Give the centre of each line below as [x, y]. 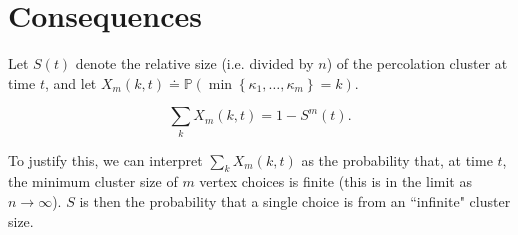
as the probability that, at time [397, 159]
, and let [70, 82]
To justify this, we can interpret [105, 159]
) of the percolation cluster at [417, 63]
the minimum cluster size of [93, 181]
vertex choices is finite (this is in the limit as [335, 181]
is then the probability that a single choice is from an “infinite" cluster [295, 201]
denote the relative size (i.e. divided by [194, 63]
